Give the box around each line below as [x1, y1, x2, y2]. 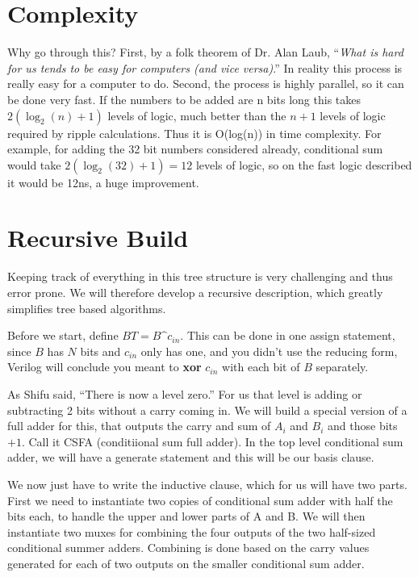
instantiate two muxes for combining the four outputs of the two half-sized [7, 523, 376, 540]
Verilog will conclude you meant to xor [7, 358, 202, 375]
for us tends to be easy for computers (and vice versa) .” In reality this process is [7, 59, 403, 76]
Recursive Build [7, 221, 189, 254]
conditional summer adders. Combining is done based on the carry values [7, 539, 370, 556]
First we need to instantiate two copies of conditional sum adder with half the [7, 491, 393, 508]
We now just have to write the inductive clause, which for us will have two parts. [7, 475, 408, 492]
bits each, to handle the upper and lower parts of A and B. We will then [7, 508, 366, 525]
